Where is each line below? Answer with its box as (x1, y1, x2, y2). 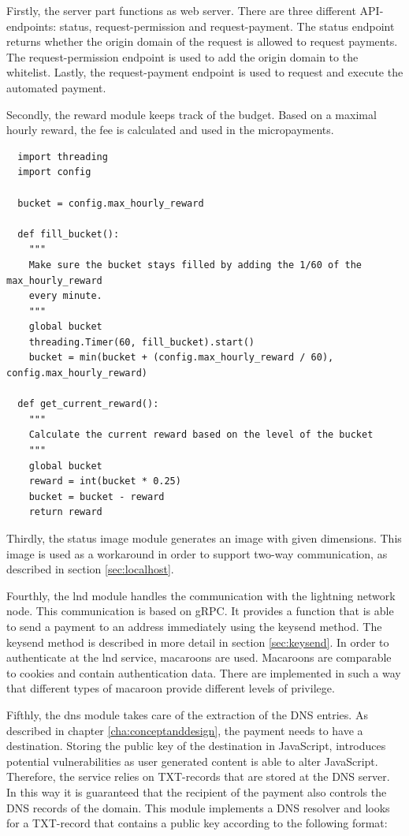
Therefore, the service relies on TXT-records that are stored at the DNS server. (6, 768, 390, 785)
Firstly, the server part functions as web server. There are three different (6, 2, 356, 18)
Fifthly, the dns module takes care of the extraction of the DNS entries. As (6, 706, 368, 722)
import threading (17, 151, 108, 162)
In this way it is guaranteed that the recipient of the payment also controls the (6, 783, 387, 800)
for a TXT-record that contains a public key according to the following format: (6, 815, 388, 831)
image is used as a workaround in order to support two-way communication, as (6, 545, 388, 562)
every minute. (28, 290, 102, 302)
